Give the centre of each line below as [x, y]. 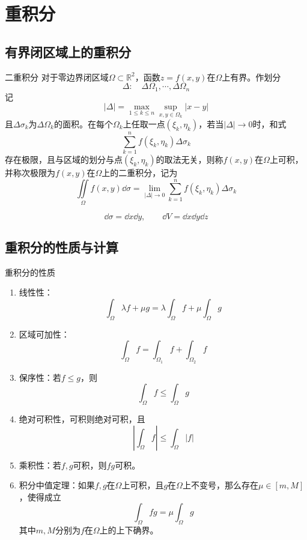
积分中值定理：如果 [57, 485]
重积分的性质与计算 [62, 247]
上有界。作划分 [251, 77]
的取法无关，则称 [190, 159]
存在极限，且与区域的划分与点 [64, 159]
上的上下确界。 [129, 530]
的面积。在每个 [83, 123]
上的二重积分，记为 [140, 172]
